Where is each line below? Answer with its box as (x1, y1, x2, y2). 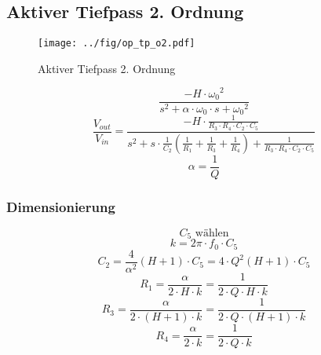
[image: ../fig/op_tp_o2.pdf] (38, 38, 195, 49)
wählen (195, 227, 229, 239)
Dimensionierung (6, 196, 115, 216)
